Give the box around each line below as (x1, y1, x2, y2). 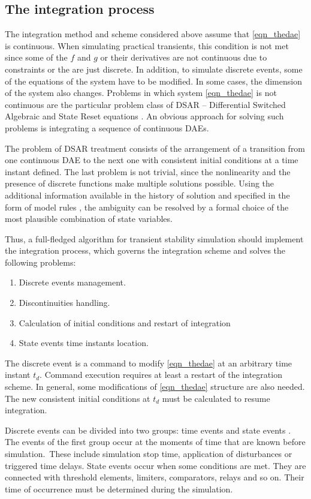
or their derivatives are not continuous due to (100, 51, 267, 64)
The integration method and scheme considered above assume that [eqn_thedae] (5, 28, 301, 40)
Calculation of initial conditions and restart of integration (19, 316, 231, 329)
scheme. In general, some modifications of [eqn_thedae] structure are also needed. (5, 380, 305, 393)
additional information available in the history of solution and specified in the (5, 188, 290, 201)
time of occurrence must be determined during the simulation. (5, 482, 233, 495)
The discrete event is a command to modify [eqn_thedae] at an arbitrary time (5, 356, 292, 369)
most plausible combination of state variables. (5, 212, 173, 225)
